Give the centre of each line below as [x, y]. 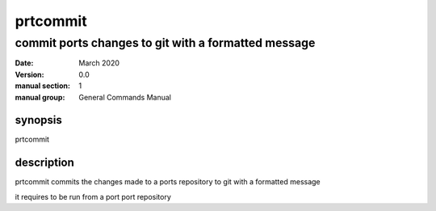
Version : [29, 74]
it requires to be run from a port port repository [93, 196]
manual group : [40, 97]
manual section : [42, 86]
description [44, 163]
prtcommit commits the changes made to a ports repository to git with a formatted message [168, 182]
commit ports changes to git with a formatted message [165, 43]
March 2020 [99, 63]
